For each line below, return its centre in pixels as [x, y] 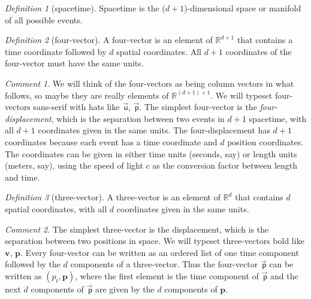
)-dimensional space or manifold [243, 8]
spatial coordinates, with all [56, 208]
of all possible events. [44, 19]
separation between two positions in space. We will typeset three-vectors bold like [155, 241]
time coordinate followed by [56, 51]
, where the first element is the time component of [167, 275]
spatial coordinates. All [159, 51]
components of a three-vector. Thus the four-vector [164, 264]
